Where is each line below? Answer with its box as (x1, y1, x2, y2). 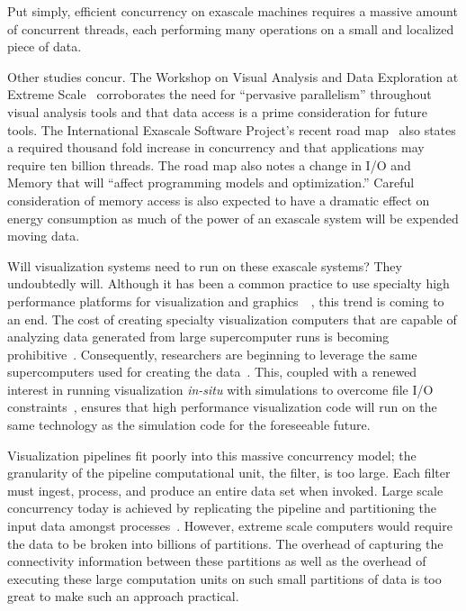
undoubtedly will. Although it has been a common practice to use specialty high (7, 274, 450, 293)
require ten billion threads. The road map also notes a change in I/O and (7, 155, 411, 174)
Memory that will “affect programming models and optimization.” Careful (7, 173, 415, 192)
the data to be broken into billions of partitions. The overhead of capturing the (7, 533, 444, 552)
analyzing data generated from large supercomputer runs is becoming (7, 327, 390, 346)
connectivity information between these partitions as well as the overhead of (7, 552, 426, 570)
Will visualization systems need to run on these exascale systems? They (7, 256, 402, 275)
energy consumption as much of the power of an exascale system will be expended (7, 208, 459, 227)
